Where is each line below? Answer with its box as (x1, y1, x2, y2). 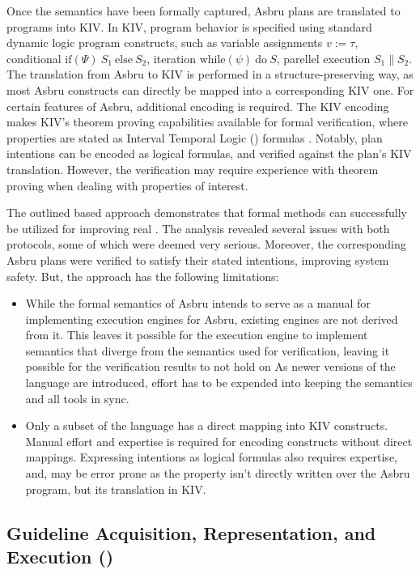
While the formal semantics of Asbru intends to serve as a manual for (25, 295, 371, 312)
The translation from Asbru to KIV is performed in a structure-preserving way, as (6, 66, 414, 83)
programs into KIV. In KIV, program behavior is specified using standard (6, 18, 372, 35)
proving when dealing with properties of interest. (6, 176, 248, 193)
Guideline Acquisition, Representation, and (6, 520, 376, 545)
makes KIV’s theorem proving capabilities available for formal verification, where (6, 113, 408, 130)
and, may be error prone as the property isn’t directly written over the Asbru (25, 465, 410, 482)
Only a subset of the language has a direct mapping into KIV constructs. (25, 417, 388, 434)
